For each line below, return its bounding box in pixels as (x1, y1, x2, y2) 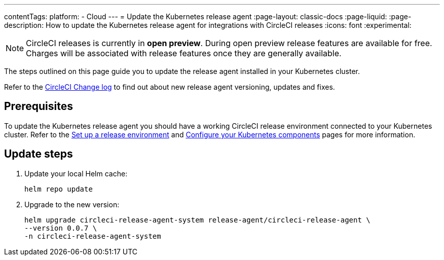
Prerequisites (4, 100, 73, 113)
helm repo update (24, 184, 93, 193)
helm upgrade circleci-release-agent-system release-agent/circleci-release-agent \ (24, 215, 371, 224)
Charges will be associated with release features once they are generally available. (26, 48, 342, 58)
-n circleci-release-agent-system (24, 232, 161, 240)
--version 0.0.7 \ (24, 224, 97, 232)
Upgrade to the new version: (24, 200, 120, 209)
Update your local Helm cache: (24, 169, 128, 178)
